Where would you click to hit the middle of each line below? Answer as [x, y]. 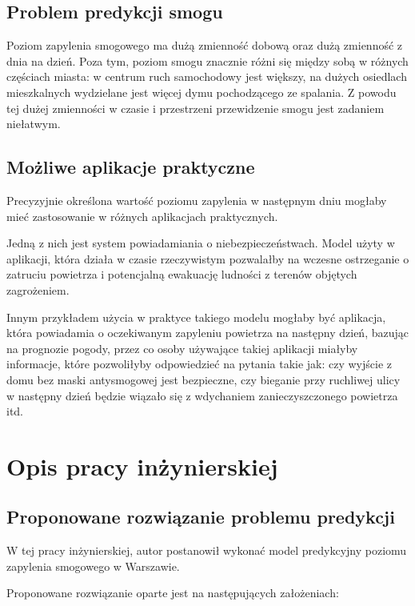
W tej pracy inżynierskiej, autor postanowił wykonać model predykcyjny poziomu [207, 550]
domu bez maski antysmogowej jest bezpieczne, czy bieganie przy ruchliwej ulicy [204, 379]
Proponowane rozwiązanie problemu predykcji [201, 517]
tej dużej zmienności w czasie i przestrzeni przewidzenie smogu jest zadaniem [196, 108]
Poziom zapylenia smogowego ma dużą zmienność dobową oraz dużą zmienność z [205, 45]
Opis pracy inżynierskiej [142, 466]
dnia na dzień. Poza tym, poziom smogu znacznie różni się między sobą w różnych [207, 60]
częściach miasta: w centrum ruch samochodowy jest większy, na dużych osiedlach [207, 76]
